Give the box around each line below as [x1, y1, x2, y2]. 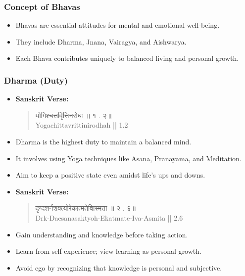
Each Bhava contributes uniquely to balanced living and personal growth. [15, 53, 239, 63]
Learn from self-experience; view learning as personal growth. [15, 246, 201, 256]
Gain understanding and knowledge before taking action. [15, 229, 188, 239]
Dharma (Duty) [4, 74, 68, 86]
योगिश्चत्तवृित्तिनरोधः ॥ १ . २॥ [35, 110, 111, 120]
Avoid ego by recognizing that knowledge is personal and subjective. [15, 262, 222, 273]
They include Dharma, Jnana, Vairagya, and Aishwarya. [15, 36, 187, 46]
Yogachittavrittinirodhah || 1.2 [35, 120, 128, 130]
